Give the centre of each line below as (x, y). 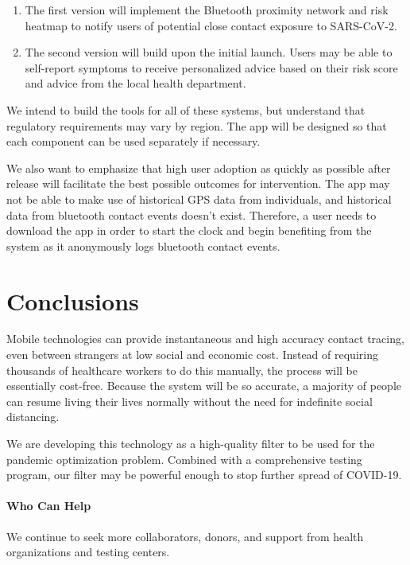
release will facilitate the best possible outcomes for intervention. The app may (198, 183)
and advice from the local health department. (135, 83)
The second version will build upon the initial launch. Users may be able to (209, 52)
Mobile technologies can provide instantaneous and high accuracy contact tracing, (205, 339)
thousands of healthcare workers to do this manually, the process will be (182, 370)
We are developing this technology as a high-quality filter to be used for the (191, 443)
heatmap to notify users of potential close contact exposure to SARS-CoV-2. (211, 25)
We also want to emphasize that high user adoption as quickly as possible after (199, 168)
